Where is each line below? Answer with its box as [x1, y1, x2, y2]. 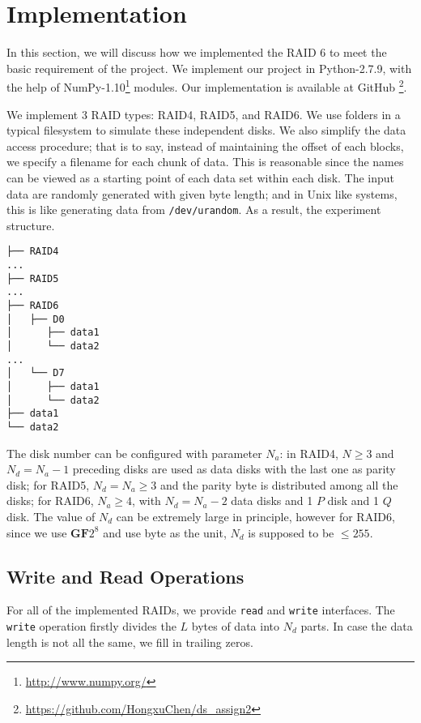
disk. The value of [6, 507, 96, 524]
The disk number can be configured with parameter [6, 444, 262, 461]
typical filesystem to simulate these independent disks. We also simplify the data [6, 122, 406, 139]
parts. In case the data [300, 617, 413, 634]
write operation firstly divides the [6, 617, 176, 634]
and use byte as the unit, [103, 524, 227, 541]
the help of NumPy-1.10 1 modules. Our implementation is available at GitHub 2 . [6, 76, 407, 95]
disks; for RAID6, [6, 492, 94, 509]
